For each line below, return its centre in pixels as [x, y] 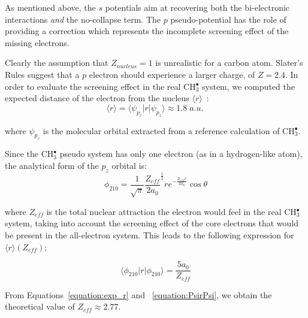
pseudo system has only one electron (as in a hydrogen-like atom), [181, 154]
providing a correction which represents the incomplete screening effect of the [147, 31]
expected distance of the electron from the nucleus [97, 98]
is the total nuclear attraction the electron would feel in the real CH [171, 211]
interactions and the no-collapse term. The [83, 19]
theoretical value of [40, 306]
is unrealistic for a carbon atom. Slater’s [229, 63]
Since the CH [29, 154]
